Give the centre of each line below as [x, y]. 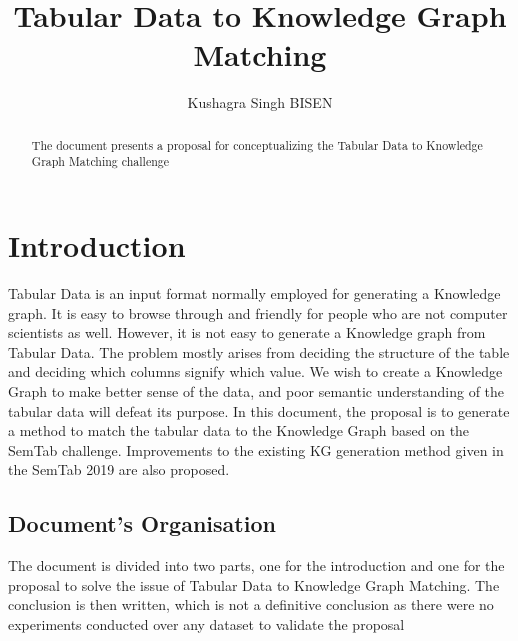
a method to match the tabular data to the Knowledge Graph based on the [239, 430]
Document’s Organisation [142, 523]
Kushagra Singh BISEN [260, 102]
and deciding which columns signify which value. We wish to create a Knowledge [255, 371]
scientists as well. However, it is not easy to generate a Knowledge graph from [247, 332]
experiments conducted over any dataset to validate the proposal [206, 623]
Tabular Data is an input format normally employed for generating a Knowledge [254, 292]
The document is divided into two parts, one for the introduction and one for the [256, 565]
